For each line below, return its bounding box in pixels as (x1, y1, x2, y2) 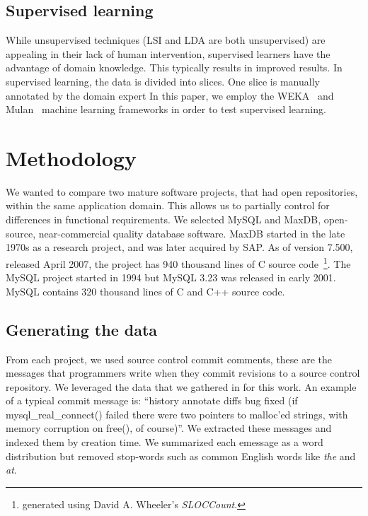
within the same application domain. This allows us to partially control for (6, 198, 330, 213)
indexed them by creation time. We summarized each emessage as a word (6, 435, 323, 450)
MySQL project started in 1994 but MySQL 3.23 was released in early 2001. (6, 270, 336, 285)
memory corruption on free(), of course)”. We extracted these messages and (6, 421, 332, 435)
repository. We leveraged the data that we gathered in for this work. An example (6, 379, 357, 394)
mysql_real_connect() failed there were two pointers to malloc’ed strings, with (6, 406, 348, 421)
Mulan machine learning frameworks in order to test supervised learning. (6, 102, 326, 117)
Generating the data (6, 318, 158, 340)
